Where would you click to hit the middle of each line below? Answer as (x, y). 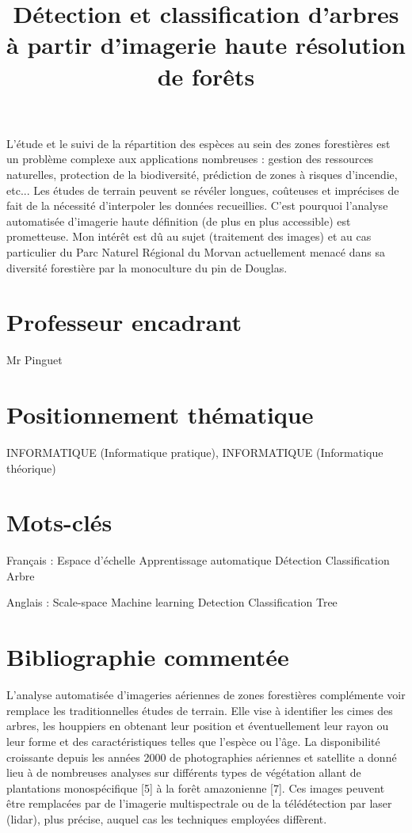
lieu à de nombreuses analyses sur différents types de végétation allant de (184, 772)
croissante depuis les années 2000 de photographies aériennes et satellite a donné (202, 757)
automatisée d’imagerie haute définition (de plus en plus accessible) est (179, 221)
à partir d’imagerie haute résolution (206, 45)
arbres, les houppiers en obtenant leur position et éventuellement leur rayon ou (198, 726)
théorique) (31, 468)
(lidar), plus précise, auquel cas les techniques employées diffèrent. (167, 818)
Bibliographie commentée (148, 657)
